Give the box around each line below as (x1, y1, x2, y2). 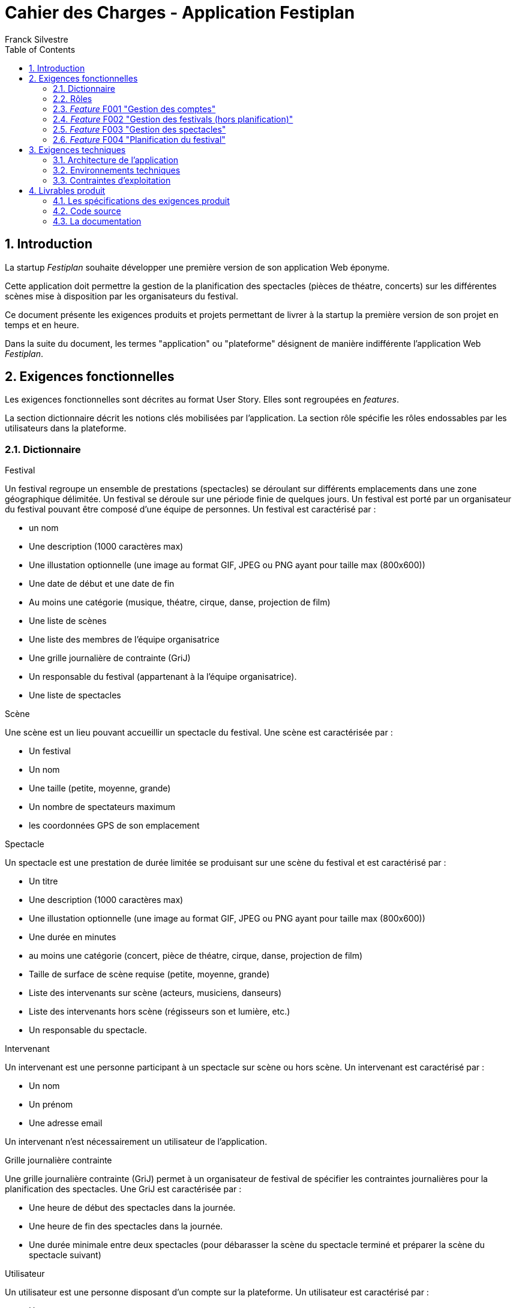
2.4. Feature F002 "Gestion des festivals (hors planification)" (53, 113, 293, 124)
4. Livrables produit (29, 185, 106, 196)
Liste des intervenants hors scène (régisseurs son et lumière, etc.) (29, 1006, 290, 1017)
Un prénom (29, 1099, 73, 1110)
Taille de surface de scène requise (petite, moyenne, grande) (29, 969, 270, 980)
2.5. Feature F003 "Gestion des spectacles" (53, 124, 226, 134)
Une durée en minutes (29, 932, 116, 943)
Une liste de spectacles (29, 690, 121, 701)
